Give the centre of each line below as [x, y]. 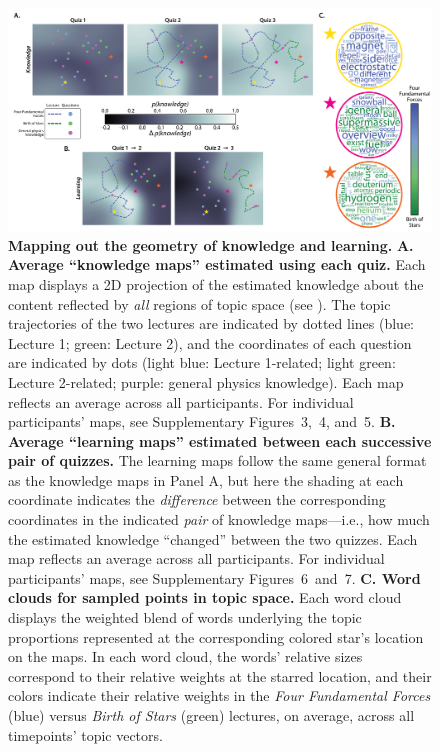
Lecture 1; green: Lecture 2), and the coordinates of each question [210, 342]
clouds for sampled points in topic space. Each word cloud [205, 597]
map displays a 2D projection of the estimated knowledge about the [216, 283]
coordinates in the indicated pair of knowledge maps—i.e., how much [219, 519]
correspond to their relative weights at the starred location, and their [220, 675]
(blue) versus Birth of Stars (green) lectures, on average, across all [211, 715]
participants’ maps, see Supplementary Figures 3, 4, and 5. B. [202, 421]
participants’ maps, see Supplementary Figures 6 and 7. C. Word [214, 577]
